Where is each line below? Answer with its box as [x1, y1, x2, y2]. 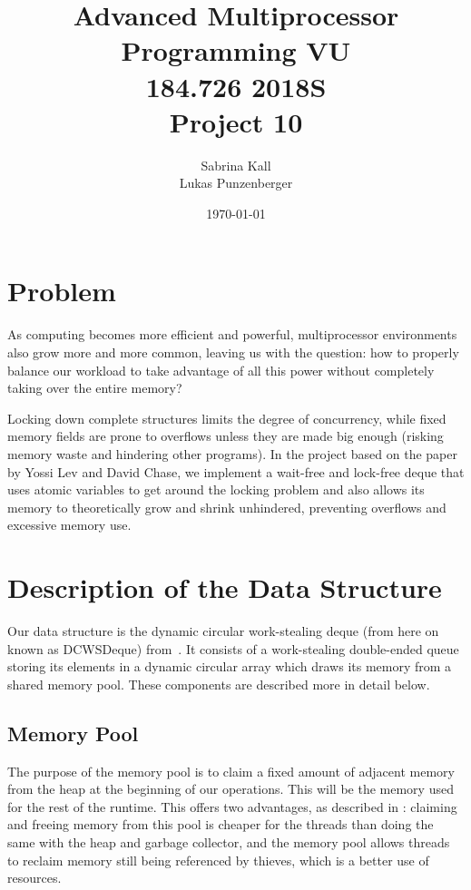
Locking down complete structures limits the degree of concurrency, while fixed [7, 408, 446, 427]
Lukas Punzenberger [179, 173, 293, 192]
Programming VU [121, 32, 351, 69]
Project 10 [169, 103, 303, 140]
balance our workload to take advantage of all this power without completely [7, 360, 435, 379]
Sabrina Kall [201, 155, 271, 174]
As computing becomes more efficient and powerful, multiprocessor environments [7, 325, 457, 344]
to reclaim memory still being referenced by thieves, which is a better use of [7, 850, 429, 869]
